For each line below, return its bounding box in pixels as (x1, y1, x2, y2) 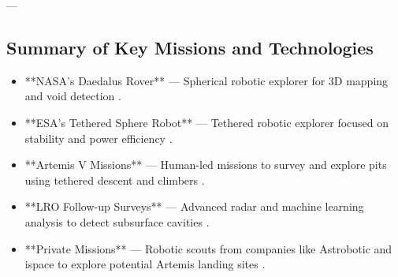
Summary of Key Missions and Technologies (6, 35, 374, 59)
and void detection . (24, 88, 121, 104)
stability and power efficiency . (24, 129, 173, 146)
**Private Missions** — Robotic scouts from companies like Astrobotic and (24, 240, 392, 256)
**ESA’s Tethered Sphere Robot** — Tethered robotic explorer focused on (24, 114, 389, 130)
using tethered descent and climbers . (24, 171, 205, 188)
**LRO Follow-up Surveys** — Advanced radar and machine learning (24, 198, 364, 215)
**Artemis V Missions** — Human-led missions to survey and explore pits (24, 156, 387, 173)
